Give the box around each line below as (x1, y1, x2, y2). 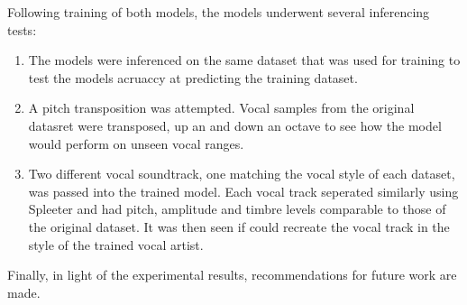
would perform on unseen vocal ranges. (28, 134, 244, 152)
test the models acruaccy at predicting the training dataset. (28, 68, 358, 87)
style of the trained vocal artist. (28, 235, 204, 254)
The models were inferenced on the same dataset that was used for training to (28, 51, 461, 69)
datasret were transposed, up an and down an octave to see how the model (28, 116, 442, 134)
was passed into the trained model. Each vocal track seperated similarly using (28, 181, 459, 200)
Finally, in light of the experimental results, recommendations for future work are (7, 265, 457, 284)
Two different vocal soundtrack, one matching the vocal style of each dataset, (28, 164, 455, 183)
